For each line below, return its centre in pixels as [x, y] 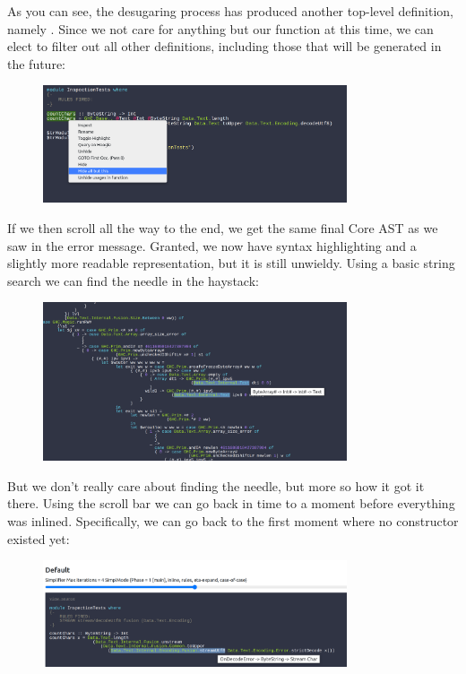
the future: [37, 63]
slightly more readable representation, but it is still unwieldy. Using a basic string [231, 263]
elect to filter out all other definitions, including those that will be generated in [224, 46]
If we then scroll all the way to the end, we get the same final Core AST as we [223, 227]
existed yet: [39, 538]
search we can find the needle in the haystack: [133, 280]
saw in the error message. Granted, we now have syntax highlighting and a [212, 245]
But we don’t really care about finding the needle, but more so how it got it [216, 485]
